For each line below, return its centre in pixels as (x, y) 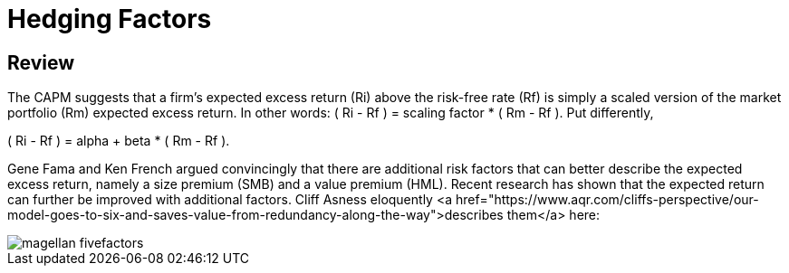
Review (41, 62)
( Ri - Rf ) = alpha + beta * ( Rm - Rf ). (119, 141)
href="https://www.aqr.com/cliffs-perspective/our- (607, 200)
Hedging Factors (110, 19)
